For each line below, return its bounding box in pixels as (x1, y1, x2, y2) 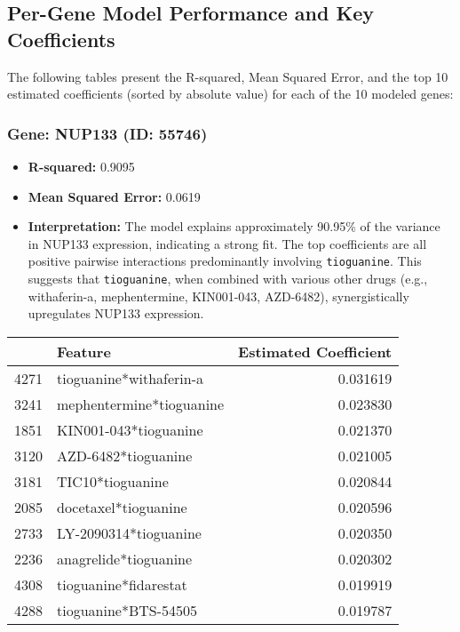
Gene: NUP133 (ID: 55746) (7, 122, 208, 144)
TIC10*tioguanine (57, 470, 169, 492)
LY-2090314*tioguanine (57, 522, 202, 543)
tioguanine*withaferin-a (57, 367, 203, 388)
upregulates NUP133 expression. (28, 304, 204, 323)
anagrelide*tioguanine (57, 548, 193, 569)
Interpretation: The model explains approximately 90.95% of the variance (28, 217, 440, 236)
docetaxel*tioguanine (57, 496, 187, 517)
